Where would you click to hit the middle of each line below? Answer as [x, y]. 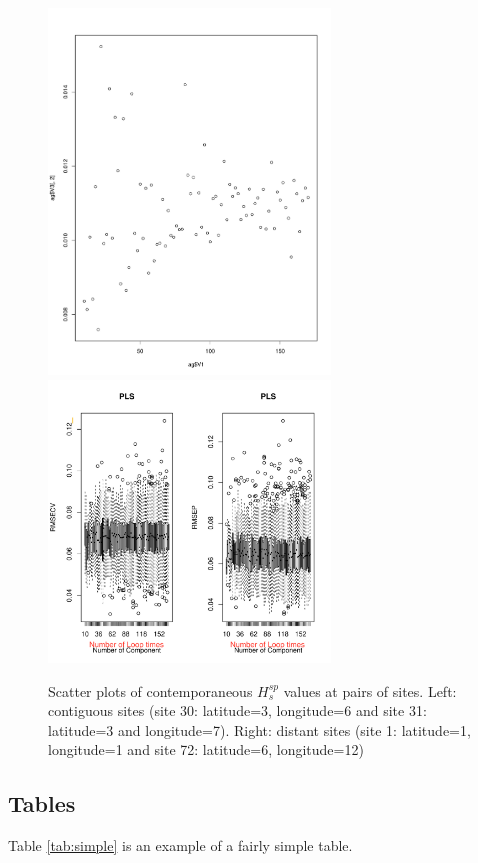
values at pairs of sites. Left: [370, 690]
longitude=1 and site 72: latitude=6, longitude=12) [206, 749]
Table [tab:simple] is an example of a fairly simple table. [180, 845]
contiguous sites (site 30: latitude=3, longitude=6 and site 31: [237, 710]
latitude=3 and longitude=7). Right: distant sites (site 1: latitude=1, [259, 729]
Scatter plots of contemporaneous [150, 690]
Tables [42, 803]
